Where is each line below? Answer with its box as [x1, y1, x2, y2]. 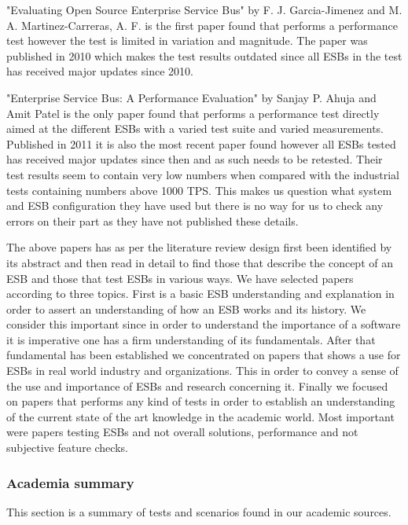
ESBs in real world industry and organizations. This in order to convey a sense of [6, 362, 399, 379]
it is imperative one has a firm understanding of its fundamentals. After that [6, 331, 376, 347]
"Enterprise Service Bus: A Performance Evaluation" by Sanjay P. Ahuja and [6, 89, 377, 105]
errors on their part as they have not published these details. [6, 212, 299, 229]
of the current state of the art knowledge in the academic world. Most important [6, 408, 395, 424]
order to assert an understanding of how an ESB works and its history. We [6, 300, 366, 317]
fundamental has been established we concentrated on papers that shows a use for [6, 347, 401, 363]
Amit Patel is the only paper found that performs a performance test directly [6, 105, 380, 121]
